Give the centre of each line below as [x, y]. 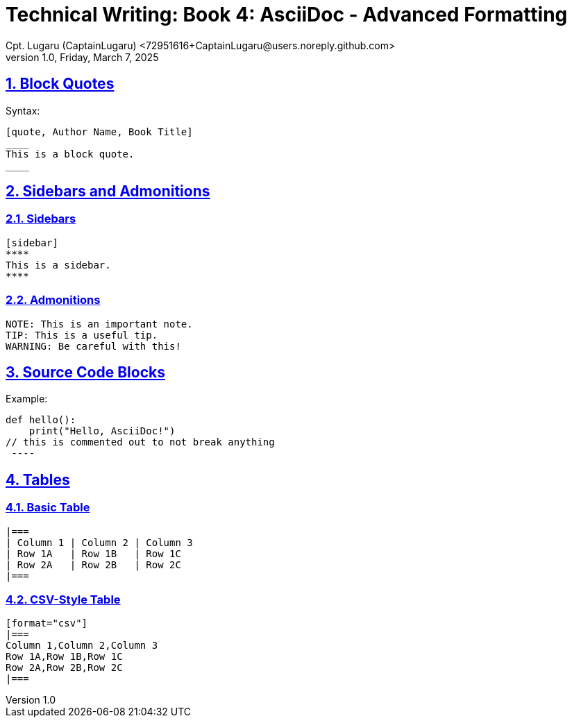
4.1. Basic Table [48, 508]
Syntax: [23, 110]
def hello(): [41, 420]
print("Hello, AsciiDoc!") [102, 431]
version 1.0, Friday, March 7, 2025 [82, 57]
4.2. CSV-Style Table [63, 599]
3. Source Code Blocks [85, 372]
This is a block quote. [70, 154]
